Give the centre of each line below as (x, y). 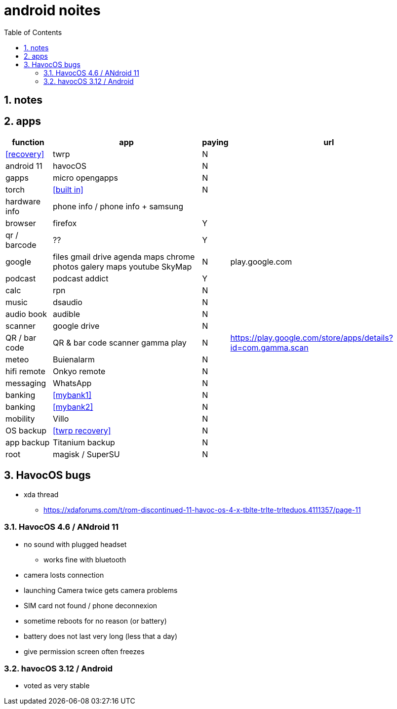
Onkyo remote (79, 372)
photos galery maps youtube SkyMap (122, 267)
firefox (65, 223)
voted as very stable (57, 686)
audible (66, 314)
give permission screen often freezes (84, 651)
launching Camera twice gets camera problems (101, 590)
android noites (52, 10)
